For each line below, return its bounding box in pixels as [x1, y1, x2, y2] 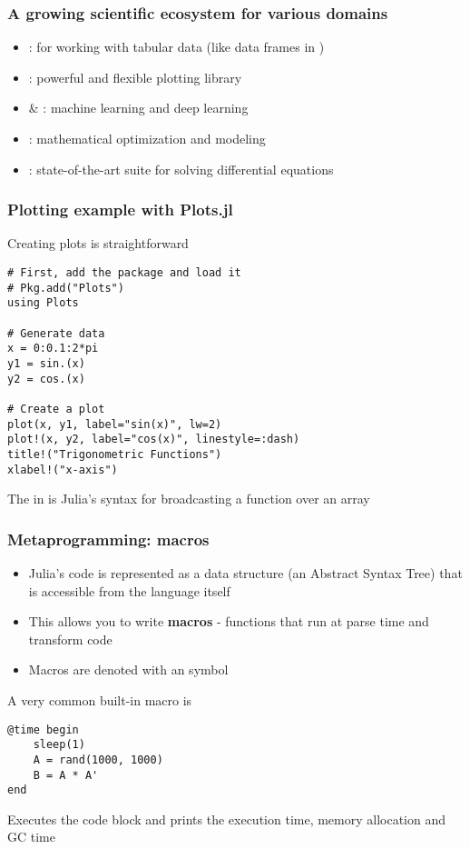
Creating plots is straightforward [7, 234, 189, 253]
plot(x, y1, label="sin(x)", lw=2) [7, 417, 222, 431]
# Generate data [7, 326, 105, 340]
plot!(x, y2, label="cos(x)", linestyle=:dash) [7, 433, 300, 446]
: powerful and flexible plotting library [28, 67, 242, 86]
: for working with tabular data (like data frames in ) [28, 37, 325, 56]
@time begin [7, 723, 79, 736]
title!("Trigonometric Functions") [7, 447, 222, 461]
